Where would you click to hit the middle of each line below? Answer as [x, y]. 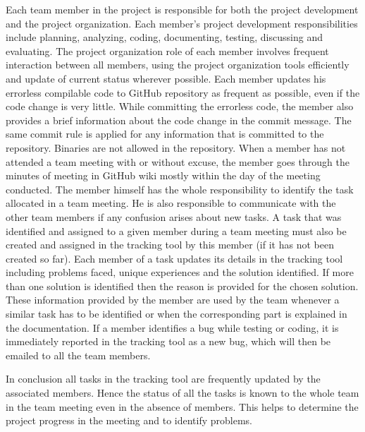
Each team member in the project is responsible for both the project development [182, 9]
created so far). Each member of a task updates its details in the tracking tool [174, 258]
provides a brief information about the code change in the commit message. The [179, 120]
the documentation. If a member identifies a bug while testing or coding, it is [172, 327]
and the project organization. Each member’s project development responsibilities [182, 23]
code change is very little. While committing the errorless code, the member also [180, 106]
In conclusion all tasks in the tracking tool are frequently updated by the [163, 379]
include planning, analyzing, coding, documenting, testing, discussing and [164, 37]
